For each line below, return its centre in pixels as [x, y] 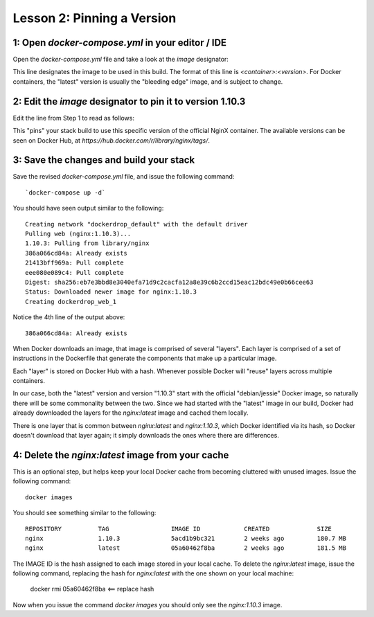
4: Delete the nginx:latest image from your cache [121, 455]
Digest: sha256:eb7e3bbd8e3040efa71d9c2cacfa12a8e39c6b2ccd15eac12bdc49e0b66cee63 [169, 282]
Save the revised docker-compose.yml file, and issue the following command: [124, 177]
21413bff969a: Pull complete [74, 263]
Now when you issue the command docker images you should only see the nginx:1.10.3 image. [148, 605]
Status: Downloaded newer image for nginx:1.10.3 [111, 292]
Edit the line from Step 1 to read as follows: [74, 118]
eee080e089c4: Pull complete [74, 272]
